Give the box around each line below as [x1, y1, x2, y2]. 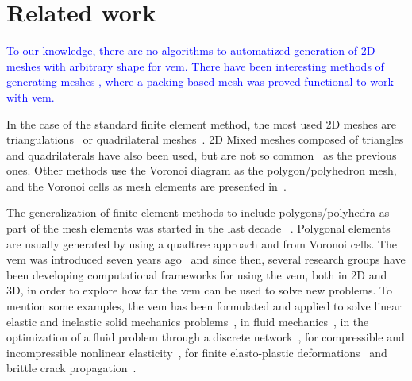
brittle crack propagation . [6, 360, 137, 376]
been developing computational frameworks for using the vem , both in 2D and [6, 266, 387, 283]
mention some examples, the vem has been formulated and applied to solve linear [6, 298, 402, 314]
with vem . [6, 88, 55, 105]
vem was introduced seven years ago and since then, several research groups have [6, 251, 406, 267]
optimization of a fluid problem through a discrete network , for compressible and [6, 329, 405, 345]
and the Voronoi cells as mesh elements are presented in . [6, 177, 287, 194]
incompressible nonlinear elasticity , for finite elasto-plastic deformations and [6, 344, 387, 360]
